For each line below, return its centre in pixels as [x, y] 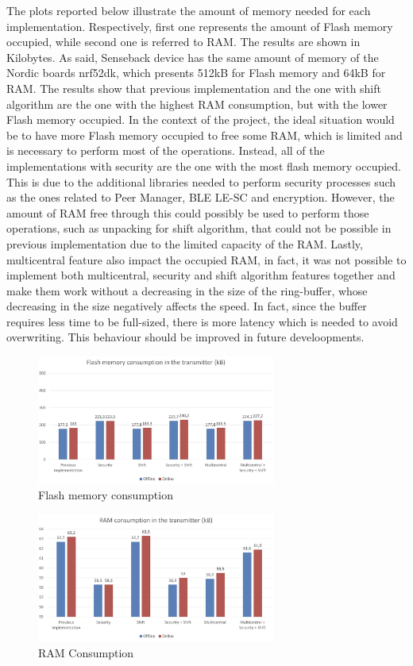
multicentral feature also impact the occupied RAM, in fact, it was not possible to [206, 259]
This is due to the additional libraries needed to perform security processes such [201, 181]
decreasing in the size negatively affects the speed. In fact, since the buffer [187, 306]
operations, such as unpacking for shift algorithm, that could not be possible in [199, 228]
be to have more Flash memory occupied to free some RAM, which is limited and [205, 135]
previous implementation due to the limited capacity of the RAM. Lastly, [185, 243]
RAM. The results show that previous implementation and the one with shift [194, 88]
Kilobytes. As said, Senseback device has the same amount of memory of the [193, 57]
